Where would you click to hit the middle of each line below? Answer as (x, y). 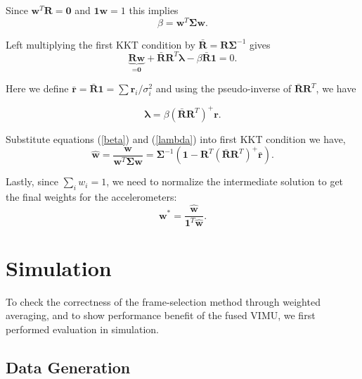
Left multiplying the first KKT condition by (101, 44)
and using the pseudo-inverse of (224, 88)
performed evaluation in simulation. (82, 329)
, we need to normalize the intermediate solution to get (225, 181)
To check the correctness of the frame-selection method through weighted (163, 301)
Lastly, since (32, 181)
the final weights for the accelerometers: (91, 197)
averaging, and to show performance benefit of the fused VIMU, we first (161, 315)
